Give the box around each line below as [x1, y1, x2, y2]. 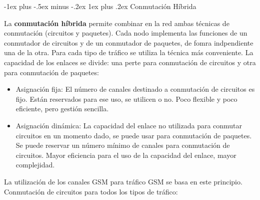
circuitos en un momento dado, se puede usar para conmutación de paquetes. [15, 130, 252, 140]
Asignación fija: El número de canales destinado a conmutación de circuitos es [15, 84, 255, 94]
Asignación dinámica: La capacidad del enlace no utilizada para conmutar [15, 120, 242, 130]
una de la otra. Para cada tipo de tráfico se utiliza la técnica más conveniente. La [4, 47, 253, 58]
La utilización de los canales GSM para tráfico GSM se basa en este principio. [4, 176, 242, 186]
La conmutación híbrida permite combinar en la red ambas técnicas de [4, 18, 229, 28]
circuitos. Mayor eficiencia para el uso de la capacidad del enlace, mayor [15, 149, 236, 160]
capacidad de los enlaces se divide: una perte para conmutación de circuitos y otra [4, 57, 256, 67]
